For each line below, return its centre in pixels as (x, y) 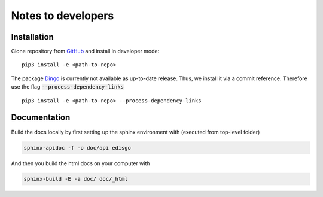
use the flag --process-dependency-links (67, 87)
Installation (32, 37)
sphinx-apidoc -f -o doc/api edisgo (77, 148)
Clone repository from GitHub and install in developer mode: (85, 51)
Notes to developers (63, 16)
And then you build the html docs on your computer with (80, 163)
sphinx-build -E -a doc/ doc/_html (76, 179)
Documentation (41, 118)
